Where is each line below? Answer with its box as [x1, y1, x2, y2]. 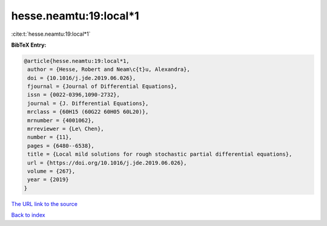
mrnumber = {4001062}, [27, 117, 95, 124]
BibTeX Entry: [11, 41, 47, 48]
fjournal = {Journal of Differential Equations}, [27, 83, 178, 90]
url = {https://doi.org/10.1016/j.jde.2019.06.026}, [27, 159, 187, 166]
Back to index [11, 211, 45, 219]
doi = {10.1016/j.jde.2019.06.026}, [27, 75, 136, 81]
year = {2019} [27, 176, 69, 183]
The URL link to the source [11, 200, 78, 207]
